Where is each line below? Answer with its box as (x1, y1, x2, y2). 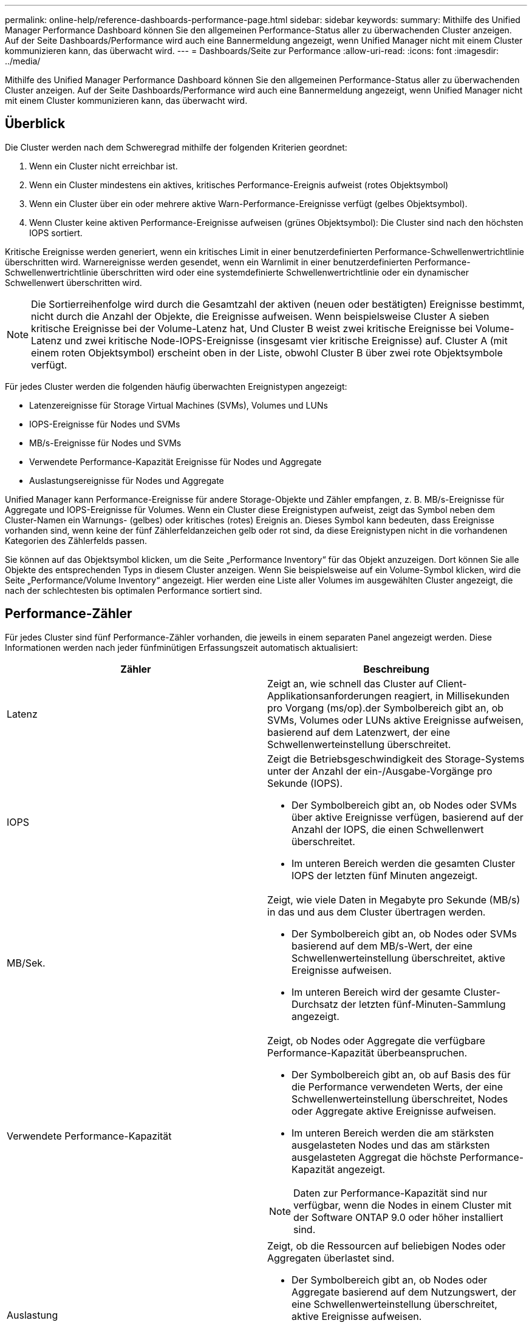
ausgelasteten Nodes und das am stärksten (292, 1138, 490, 1151)
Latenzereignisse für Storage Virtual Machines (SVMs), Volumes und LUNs (29, 399, 328, 410)
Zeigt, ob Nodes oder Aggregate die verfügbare (267, 1034, 485, 1047)
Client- (436, 677, 467, 690)
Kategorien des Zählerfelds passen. (5, 535, 148, 546)
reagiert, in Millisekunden (394, 689, 510, 702)
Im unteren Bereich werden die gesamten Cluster (292, 857, 516, 869)
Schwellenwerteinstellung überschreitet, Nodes (292, 1092, 508, 1105)
